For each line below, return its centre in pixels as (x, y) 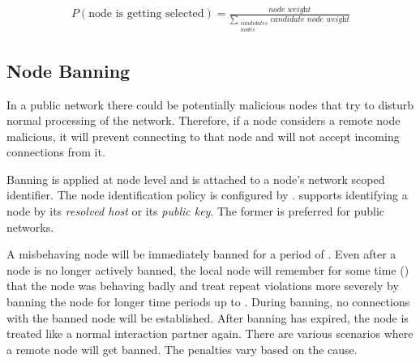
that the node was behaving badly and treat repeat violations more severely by (203, 286)
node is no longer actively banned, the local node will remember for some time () (208, 269)
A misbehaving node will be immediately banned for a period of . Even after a (201, 254)
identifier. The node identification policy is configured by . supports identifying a (207, 195)
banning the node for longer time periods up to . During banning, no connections (208, 302)
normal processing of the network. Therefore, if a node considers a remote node (204, 120)
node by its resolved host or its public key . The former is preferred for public (196, 211)
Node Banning (69, 70)
